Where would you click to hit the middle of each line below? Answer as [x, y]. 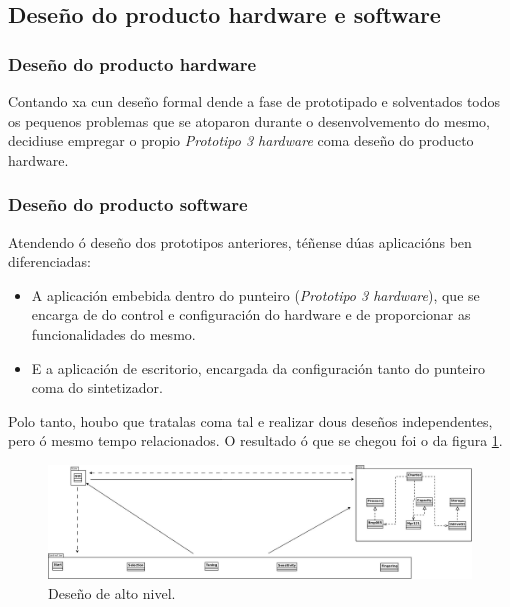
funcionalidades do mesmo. [113, 333]
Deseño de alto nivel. [112, 592]
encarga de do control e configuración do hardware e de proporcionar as [251, 314]
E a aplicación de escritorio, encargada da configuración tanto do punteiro [258, 367]
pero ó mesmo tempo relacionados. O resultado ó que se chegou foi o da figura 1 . [255, 440]
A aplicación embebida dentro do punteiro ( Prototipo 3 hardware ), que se [255, 294]
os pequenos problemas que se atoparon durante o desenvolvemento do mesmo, [249, 120]
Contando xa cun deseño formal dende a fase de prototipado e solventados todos [254, 101]
